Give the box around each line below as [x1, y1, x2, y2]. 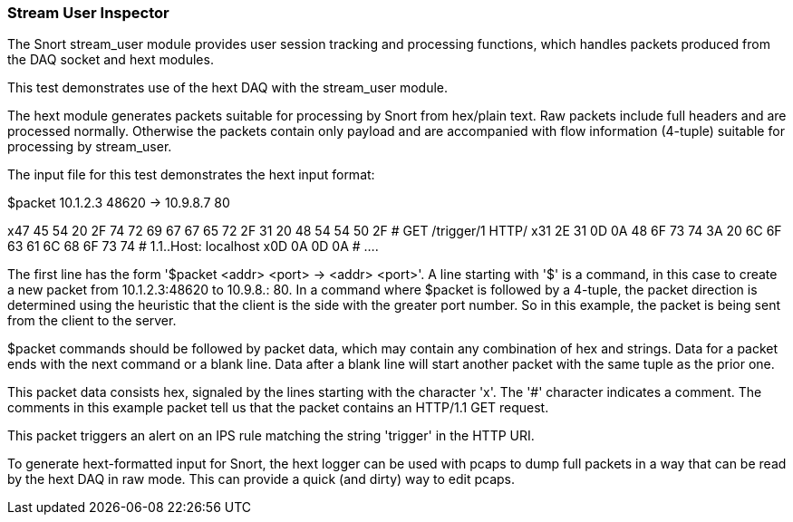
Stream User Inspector [7, 4, 169, 22]
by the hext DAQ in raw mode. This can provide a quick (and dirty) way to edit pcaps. [7, 471, 515, 488]
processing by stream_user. [7, 139, 172, 155]
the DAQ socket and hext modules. [7, 52, 214, 68]
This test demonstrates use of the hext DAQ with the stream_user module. [7, 80, 449, 96]
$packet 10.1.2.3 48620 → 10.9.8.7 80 [7, 195, 230, 211]
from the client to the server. [7, 313, 177, 329]
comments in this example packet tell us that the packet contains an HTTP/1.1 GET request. [7, 400, 549, 416]
